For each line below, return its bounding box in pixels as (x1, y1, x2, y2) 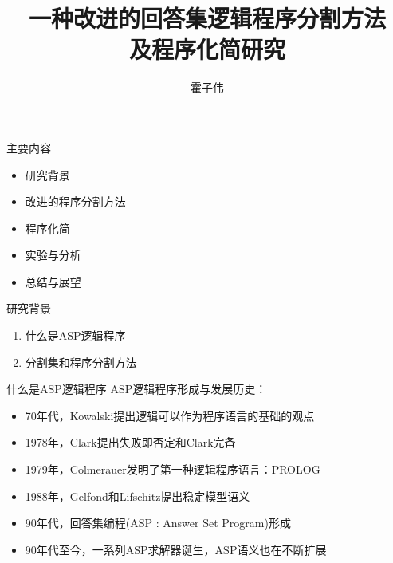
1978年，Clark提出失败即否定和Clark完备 (25, 434, 236, 451)
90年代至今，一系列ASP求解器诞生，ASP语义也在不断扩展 (25, 541, 327, 557)
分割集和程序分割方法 (25, 353, 137, 370)
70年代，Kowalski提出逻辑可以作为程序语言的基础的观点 (25, 407, 315, 423)
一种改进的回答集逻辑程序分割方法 (28, 2, 386, 34)
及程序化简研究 (128, 33, 285, 65)
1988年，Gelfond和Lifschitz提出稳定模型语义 (25, 487, 250, 504)
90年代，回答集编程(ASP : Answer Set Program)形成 (25, 514, 291, 531)
